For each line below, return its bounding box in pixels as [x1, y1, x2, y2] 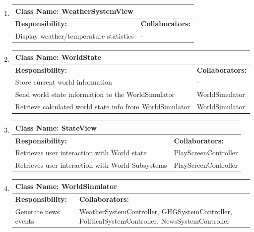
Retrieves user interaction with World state [15, 147, 147, 158]
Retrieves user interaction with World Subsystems [15, 160, 167, 170]
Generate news [15, 206, 60, 216]
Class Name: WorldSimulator [15, 181, 117, 191]
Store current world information [15, 77, 112, 87]
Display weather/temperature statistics [15, 31, 134, 41]
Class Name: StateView [15, 122, 97, 133]
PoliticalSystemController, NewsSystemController [79, 216, 230, 226]
